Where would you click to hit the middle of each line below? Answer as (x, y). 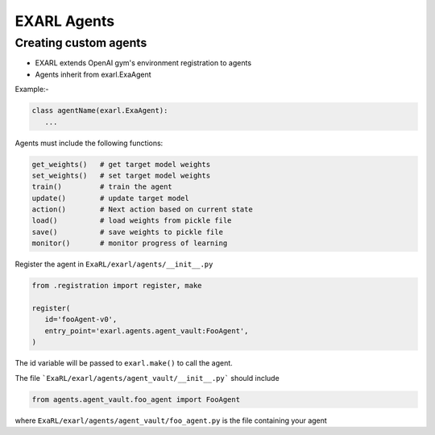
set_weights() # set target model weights (121, 175)
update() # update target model (110, 198)
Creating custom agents (81, 43)
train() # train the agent (102, 187)
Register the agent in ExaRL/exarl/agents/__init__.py (114, 264)
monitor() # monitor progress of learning (130, 243)
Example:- (32, 90)
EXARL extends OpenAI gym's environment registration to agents (143, 63)
